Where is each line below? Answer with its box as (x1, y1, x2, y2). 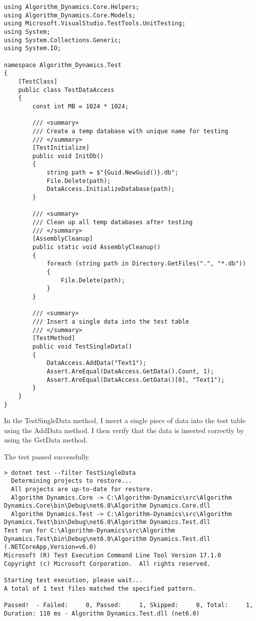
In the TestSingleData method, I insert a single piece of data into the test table (4, 415, 246, 426)
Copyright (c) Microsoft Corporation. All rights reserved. (4, 560, 211, 567)
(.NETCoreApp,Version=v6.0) (4, 543, 97, 551)
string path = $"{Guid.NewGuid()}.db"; (46, 169, 178, 177)
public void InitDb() (32, 152, 104, 160)
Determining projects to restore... (11, 477, 132, 485)
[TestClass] (18, 78, 58, 85)
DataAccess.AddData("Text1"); (46, 359, 147, 367)
